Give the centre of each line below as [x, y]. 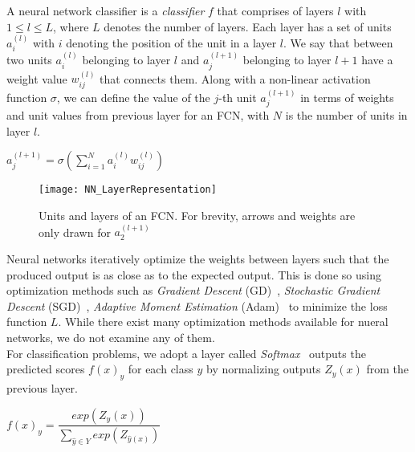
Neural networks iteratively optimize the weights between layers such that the [198, 258]
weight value [37, 78]
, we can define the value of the [133, 97]
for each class [161, 369]
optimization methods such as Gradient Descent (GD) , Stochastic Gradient [193, 290]
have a [377, 60]
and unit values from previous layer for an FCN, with [138, 115]
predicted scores [46, 369]
